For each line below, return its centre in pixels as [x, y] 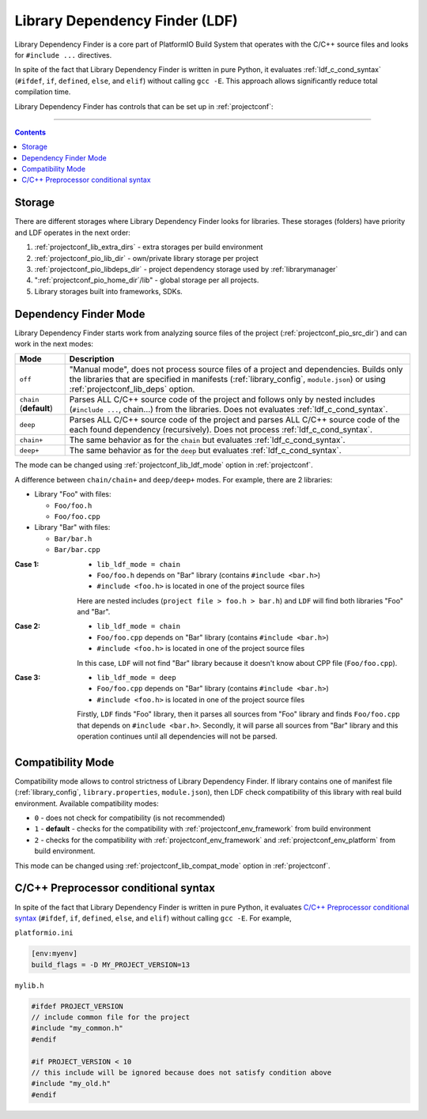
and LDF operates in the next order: [72, 232]
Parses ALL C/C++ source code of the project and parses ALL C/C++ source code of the [234, 420]
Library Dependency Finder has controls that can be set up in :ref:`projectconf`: [144, 106]
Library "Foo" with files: [73, 494]
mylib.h [30, 985]
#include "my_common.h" [77, 1028]
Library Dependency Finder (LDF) [126, 21]
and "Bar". [94, 612]
